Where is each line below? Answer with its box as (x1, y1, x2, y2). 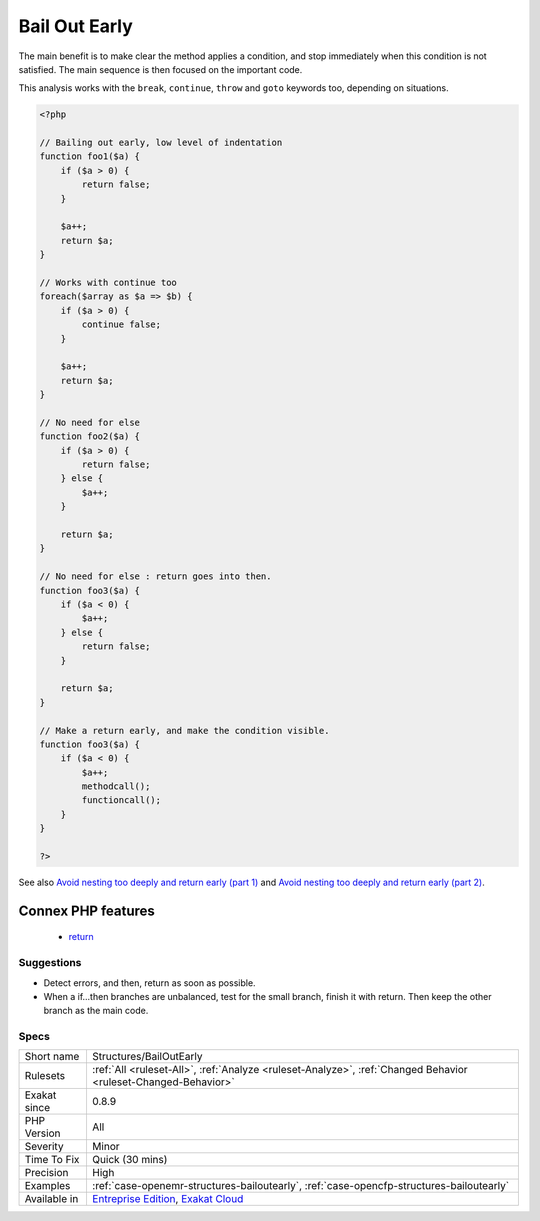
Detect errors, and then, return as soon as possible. (43, 976, 256, 989)
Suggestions (18, 956, 82, 970)
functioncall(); (81, 795, 162, 806)
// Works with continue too (39, 277, 177, 288)
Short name (24, 1050, 80, 1064)
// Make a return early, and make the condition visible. (39, 725, 330, 736)
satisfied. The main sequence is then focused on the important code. (18, 63, 303, 75)
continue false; (81, 319, 162, 330)
